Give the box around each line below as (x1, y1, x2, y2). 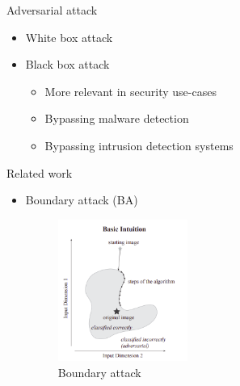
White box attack (25, 28, 113, 45)
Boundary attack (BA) (25, 191, 138, 208)
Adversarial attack (6, 2, 98, 18)
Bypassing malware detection (44, 110, 189, 127)
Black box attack (25, 56, 110, 73)
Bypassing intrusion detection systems (44, 136, 234, 153)
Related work (6, 164, 73, 181)
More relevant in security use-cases (44, 82, 217, 99)
